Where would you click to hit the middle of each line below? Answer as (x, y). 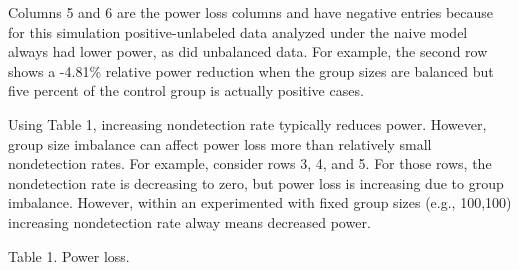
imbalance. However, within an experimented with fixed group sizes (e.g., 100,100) (260, 202)
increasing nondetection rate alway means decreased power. (189, 221)
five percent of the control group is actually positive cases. (186, 90)
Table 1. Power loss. (69, 255)
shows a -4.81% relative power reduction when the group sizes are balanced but (251, 70)
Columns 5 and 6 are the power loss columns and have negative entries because (251, 12)
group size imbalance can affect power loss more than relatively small (220, 143)
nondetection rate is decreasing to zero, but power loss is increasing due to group (256, 182)
